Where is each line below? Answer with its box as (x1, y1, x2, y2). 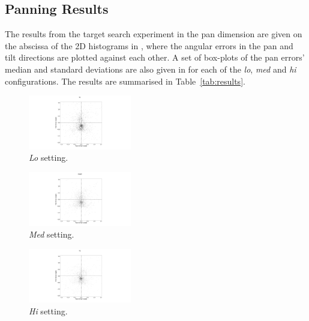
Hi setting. (29, 304, 68, 317)
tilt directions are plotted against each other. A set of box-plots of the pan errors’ (5, 51, 305, 64)
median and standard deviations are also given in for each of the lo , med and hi (5, 62, 296, 75)
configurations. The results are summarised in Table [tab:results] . (5, 74, 245, 87)
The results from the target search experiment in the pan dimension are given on (5, 28, 302, 40)
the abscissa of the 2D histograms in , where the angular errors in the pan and (5, 39, 293, 52)
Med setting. (29, 228, 74, 241)
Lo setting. (29, 151, 68, 164)
